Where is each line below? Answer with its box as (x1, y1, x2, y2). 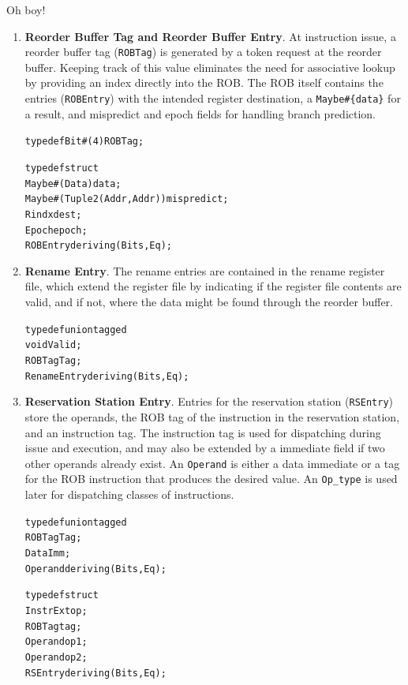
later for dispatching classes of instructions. (24, 486, 234, 503)
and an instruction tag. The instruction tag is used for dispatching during (24, 424, 381, 440)
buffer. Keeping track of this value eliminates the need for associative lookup (24, 58, 395, 75)
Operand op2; (24, 651, 88, 663)
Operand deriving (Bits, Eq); (24, 563, 167, 575)
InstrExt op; (24, 605, 88, 616)
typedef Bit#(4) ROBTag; (24, 136, 144, 148)
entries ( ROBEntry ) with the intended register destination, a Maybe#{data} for (24, 90, 401, 107)
